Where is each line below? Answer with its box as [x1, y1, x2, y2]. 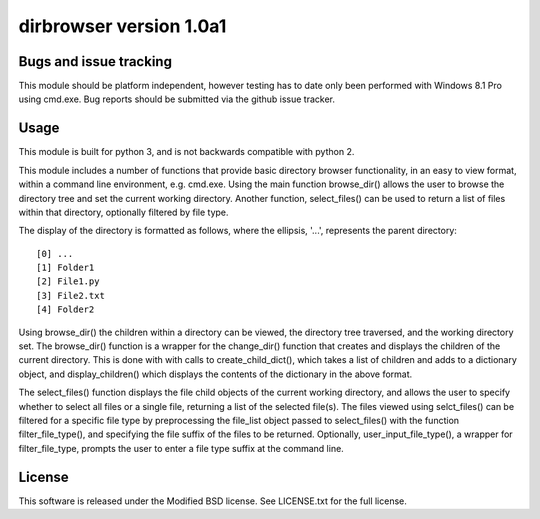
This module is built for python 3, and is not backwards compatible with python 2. [18, 146, 355, 158]
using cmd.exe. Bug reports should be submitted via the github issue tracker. [18, 93, 335, 105]
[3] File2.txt [36, 290, 105, 301]
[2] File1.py [36, 276, 100, 287]
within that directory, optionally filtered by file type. [18, 206, 229, 218]
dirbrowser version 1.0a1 [18, 15, 227, 37]
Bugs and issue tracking [18, 53, 172, 70]
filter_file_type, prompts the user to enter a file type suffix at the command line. [18, 442, 344, 454]
